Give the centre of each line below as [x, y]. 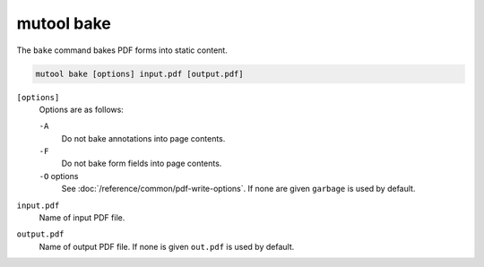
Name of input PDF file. [82, 218]
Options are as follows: [82, 109]
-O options [59, 176]
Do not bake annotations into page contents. [143, 138]
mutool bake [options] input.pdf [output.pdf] [139, 73]
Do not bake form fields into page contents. [142, 164]
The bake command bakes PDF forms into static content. [122, 50]
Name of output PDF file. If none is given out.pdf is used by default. [167, 246]
